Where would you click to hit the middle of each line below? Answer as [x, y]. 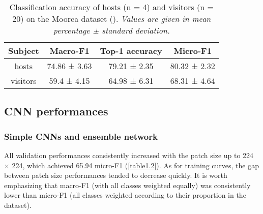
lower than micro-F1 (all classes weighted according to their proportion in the [125, 195]
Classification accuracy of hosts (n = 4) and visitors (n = [111, 7]
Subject [24, 51]
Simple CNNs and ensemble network [81, 136]
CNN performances [56, 111]
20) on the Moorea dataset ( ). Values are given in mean [112, 19]
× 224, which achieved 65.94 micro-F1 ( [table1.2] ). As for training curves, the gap [132, 165]
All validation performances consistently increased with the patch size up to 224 [129, 155]
